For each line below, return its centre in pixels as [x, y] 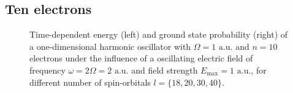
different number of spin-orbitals [90, 82]
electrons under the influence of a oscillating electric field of [141, 58]
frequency [48, 70]
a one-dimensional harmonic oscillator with [110, 46]
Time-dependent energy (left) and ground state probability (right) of [159, 34]
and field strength [165, 70]
